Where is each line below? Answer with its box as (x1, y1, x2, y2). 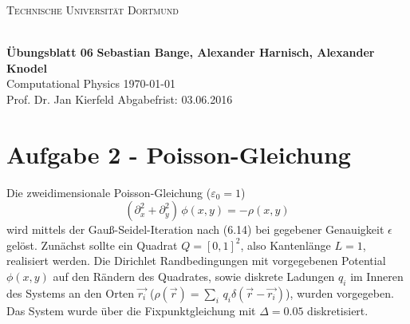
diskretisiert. (307, 302, 369, 318)
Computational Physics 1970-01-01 (6, 75, 175, 92)
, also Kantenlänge (240, 236, 331, 253)
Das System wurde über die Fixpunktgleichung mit (6, 302, 256, 318)
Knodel (6, 59, 47, 76)
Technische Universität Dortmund (6, 2, 179, 18)
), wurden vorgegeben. (286, 284, 394, 301)
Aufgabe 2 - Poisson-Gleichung (6, 137, 351, 170)
